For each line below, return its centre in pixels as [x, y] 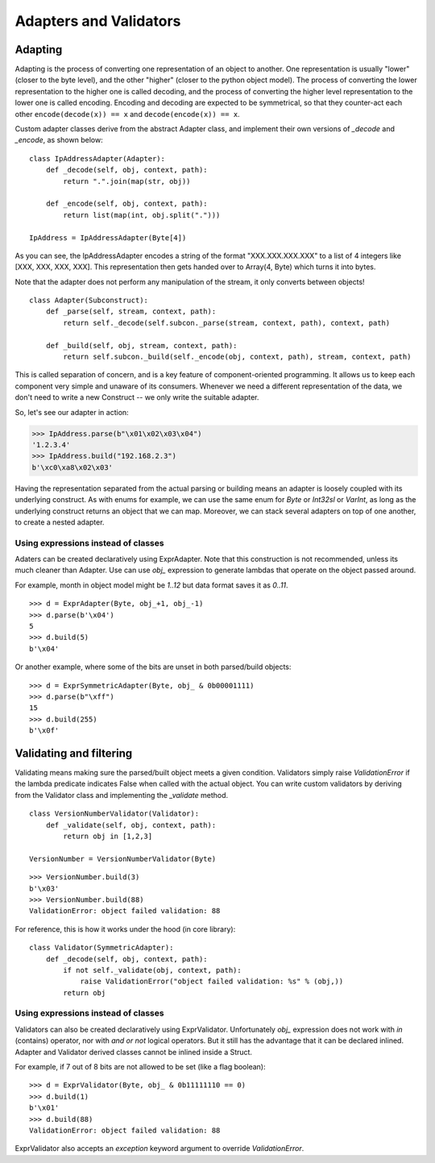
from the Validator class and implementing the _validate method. [122, 795]
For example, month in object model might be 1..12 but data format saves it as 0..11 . [152, 585]
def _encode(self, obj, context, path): [127, 204]
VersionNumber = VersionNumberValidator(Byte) [123, 859]
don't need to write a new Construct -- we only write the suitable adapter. [137, 397]
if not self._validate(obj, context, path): [152, 970]
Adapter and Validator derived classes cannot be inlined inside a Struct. [134, 1052]
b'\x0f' [44, 731]
